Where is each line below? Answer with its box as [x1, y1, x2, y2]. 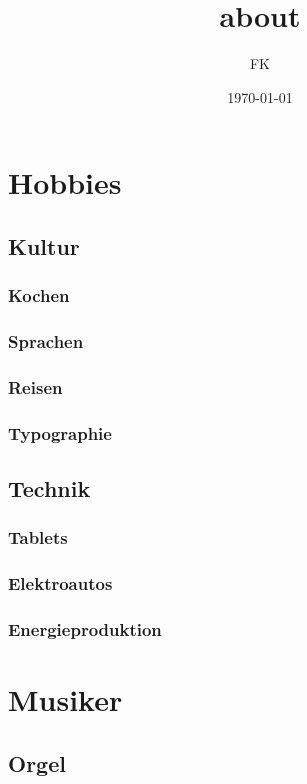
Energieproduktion [8, 617, 162, 642]
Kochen [8, 283, 70, 308]
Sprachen [8, 329, 84, 354]
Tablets [8, 525, 68, 550]
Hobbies [8, 162, 122, 203]
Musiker [8, 679, 123, 720]
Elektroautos [8, 571, 113, 596]
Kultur [8, 230, 80, 261]
